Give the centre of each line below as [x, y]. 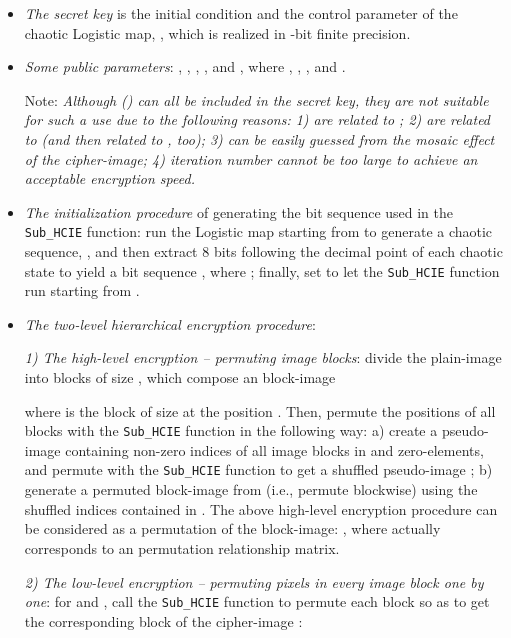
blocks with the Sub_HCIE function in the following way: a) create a [231, 430]
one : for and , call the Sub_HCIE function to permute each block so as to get [257, 601]
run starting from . [82, 290]
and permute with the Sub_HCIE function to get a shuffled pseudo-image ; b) [258, 469]
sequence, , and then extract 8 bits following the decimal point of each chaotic [263, 251]
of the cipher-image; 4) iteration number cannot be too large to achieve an [251, 158]
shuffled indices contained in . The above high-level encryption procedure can [261, 508]
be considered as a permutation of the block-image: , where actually [232, 528]
